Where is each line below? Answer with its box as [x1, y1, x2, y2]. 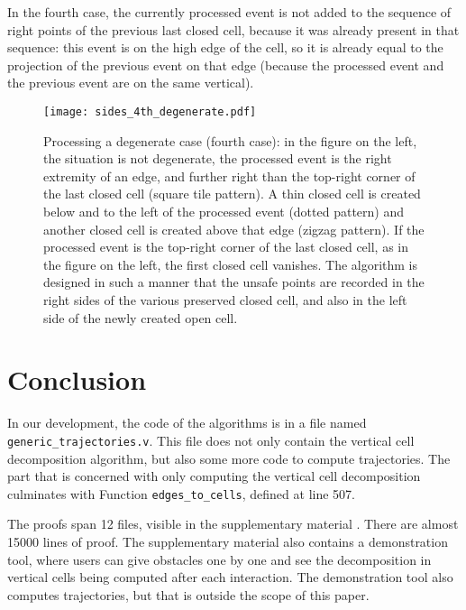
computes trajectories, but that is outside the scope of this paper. [7, 585, 370, 604]
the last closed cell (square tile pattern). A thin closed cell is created [43, 184, 421, 203]
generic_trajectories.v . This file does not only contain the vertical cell [7, 430, 415, 449]
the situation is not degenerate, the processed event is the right [43, 149, 392, 168]
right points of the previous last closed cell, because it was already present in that [7, 20, 460, 39]
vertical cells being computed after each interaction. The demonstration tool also [7, 568, 453, 587]
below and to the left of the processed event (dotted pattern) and [43, 202, 405, 220]
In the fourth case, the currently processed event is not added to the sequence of [7, 3, 452, 21]
